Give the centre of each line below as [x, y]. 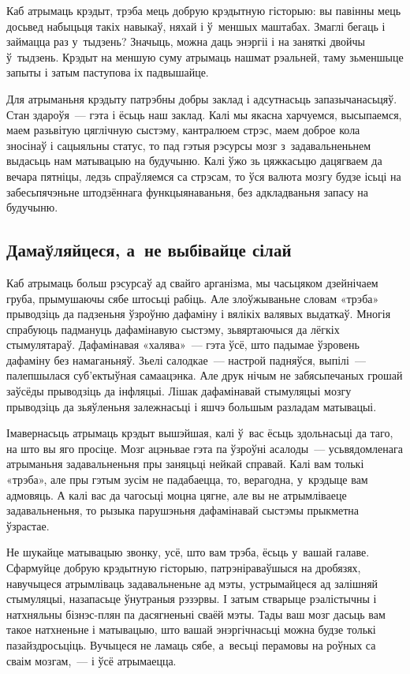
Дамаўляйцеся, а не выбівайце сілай [149, 250]
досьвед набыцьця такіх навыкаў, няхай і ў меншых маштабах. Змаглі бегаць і [196, 26]
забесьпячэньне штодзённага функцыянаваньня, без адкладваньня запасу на [188, 191]
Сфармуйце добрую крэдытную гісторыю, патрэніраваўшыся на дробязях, [184, 568]
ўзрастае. [28, 525]
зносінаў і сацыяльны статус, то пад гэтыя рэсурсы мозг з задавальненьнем [189, 145]
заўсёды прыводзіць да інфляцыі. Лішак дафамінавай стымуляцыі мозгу [179, 391]
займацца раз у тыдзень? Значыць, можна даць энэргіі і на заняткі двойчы [186, 41]
